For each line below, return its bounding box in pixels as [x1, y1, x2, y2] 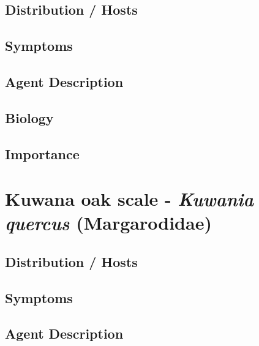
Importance [5, 144, 80, 163]
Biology [5, 108, 54, 127]
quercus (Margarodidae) [5, 210, 212, 236]
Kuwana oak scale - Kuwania [5, 186, 254, 212]
